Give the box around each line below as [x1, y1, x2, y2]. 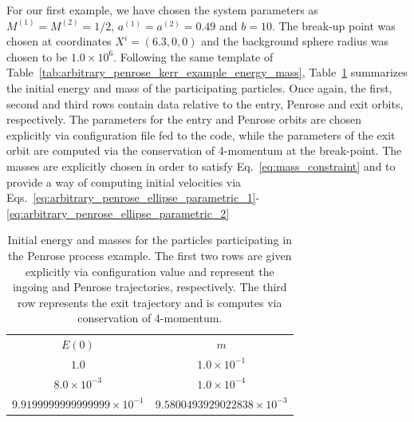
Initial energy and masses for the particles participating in [7, 231, 292, 248]
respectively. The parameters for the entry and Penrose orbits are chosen [6, 111, 361, 128]
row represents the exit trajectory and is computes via [18, 294, 282, 310]
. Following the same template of [113, 48, 274, 65]
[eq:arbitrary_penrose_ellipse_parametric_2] [6, 204, 230, 221]
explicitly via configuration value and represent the [25, 262, 274, 279]
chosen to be [6, 48, 68, 65]
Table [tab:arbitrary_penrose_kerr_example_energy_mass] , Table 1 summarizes [6, 64, 408, 81]
